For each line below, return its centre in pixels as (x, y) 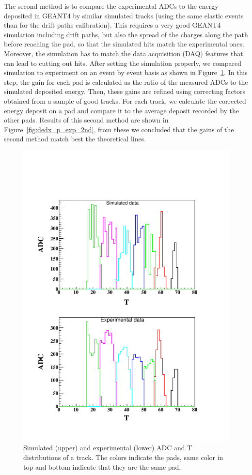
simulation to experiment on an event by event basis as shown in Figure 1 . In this (126, 72)
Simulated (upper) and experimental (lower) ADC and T (108, 448)
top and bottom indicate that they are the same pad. (102, 467)
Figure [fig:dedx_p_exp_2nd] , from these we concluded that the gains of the (119, 129)
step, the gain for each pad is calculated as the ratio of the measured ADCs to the (126, 82)
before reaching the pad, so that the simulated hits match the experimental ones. (124, 44)
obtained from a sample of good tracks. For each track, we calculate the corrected (125, 100)
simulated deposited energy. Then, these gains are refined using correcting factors (125, 91)
